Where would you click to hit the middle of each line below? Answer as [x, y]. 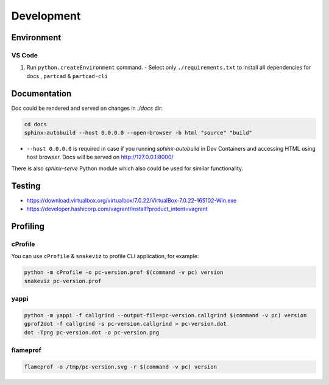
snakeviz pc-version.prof [63, 281]
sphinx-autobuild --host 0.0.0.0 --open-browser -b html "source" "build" [138, 132]
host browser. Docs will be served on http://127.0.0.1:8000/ [100, 157]
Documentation [41, 94]
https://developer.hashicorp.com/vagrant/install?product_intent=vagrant [117, 209]
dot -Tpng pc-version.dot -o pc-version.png [92, 332]
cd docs [35, 124]
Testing [26, 186]
